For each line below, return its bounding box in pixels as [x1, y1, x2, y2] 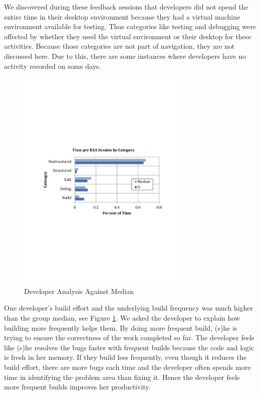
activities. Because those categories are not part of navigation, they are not [4, 41, 235, 51]
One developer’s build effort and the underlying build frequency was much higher [4, 303, 253, 313]
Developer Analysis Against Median [24, 285, 134, 296]
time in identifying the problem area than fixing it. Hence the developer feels [4, 371, 240, 382]
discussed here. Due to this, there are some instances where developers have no [4, 50, 246, 61]
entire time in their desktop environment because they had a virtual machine [4, 11, 240, 22]
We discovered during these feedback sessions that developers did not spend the [4, 2, 248, 12]
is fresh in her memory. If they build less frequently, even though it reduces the [4, 352, 246, 362]
